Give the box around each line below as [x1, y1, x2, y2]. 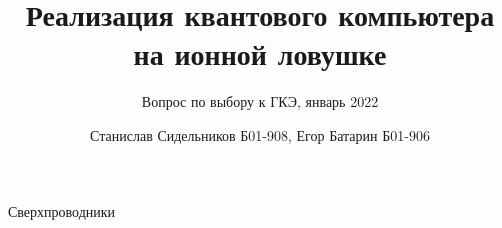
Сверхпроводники [8, 200, 116, 221]
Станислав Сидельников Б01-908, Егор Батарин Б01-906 [90, 124, 430, 145]
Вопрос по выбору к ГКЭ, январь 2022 [141, 91, 379, 112]
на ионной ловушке [133, 33, 387, 74]
